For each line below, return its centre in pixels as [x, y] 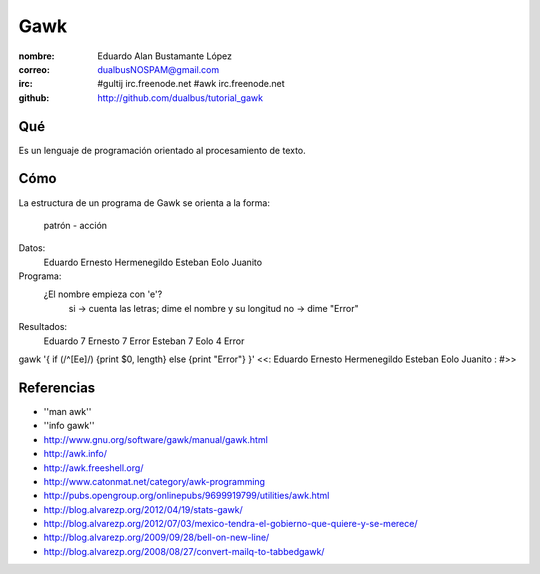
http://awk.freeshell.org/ [93, 467]
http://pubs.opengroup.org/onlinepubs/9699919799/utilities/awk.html [186, 496]
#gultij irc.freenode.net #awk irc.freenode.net [191, 84]
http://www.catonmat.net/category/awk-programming [154, 481]
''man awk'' [67, 411]
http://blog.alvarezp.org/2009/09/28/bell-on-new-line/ [156, 537]
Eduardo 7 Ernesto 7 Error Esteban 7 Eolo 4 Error [144, 341]
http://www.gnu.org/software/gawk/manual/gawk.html [156, 439]
